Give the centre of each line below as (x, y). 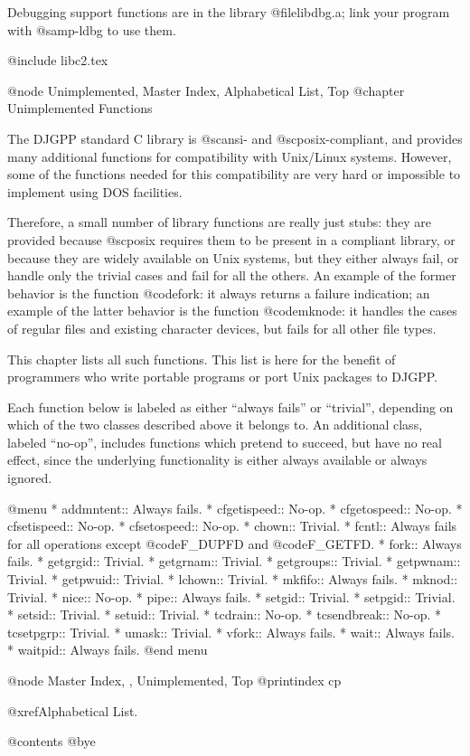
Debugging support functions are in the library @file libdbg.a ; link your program (229, 12)
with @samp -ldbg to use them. (92, 29)
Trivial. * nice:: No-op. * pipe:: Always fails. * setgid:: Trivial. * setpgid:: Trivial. (231, 596)
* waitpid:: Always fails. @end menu (108, 650)
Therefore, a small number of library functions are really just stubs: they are (219, 222)
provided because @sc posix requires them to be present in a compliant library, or (231, 239)
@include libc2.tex (58, 60)
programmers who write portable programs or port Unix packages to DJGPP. (222, 377)
